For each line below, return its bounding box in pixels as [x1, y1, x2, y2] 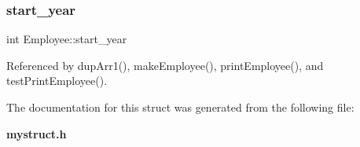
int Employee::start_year [6, 31, 127, 47]
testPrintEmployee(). [6, 72, 108, 89]
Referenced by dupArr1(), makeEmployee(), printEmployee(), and [6, 57, 324, 73]
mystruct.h [6, 125, 67, 141]
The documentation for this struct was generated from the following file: [6, 99, 354, 115]
